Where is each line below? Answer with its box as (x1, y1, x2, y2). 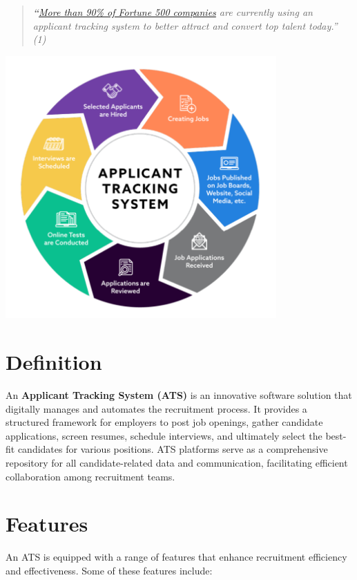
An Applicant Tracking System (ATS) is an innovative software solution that (6, 388, 352, 402)
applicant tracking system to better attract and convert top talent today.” (32, 18, 338, 32)
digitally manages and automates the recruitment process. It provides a (6, 401, 307, 415)
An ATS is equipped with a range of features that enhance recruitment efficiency (6, 550, 347, 564)
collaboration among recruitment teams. (6, 469, 175, 483)
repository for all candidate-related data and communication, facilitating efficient (6, 456, 348, 470)
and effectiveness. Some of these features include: (6, 563, 213, 577)
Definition (6, 348, 102, 376)
